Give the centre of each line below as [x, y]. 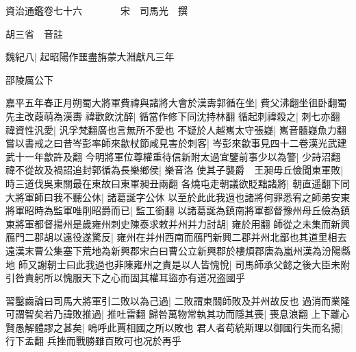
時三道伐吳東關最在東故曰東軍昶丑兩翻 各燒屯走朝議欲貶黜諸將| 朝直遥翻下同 [178, 183]
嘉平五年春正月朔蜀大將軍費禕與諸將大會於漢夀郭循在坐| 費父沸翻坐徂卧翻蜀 [176, 103]
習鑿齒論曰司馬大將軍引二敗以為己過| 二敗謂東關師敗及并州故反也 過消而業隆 [178, 300]
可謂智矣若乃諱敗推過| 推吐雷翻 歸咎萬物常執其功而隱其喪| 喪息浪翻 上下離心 [178, 314]
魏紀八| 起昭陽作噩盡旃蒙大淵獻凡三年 [90, 57]
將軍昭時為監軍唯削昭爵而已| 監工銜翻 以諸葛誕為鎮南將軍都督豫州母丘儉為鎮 [178, 210]
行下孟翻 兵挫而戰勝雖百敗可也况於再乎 [93, 341]
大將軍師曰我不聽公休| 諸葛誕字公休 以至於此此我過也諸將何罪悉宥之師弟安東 [178, 197]
